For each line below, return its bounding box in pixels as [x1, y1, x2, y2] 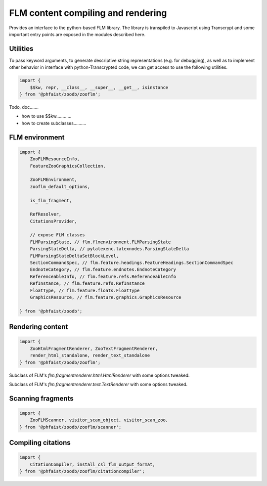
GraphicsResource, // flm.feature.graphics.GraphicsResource [30, 294, 181, 300]
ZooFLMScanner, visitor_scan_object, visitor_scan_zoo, [30, 417, 169, 423]
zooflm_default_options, [30, 183, 90, 189]
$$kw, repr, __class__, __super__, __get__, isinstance [30, 85, 169, 90]
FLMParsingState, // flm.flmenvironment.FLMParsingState [30, 239, 171, 245]
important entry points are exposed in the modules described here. [9, 31, 146, 37]
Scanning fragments [9, 394, 74, 402]
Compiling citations [9, 439, 71, 447]
